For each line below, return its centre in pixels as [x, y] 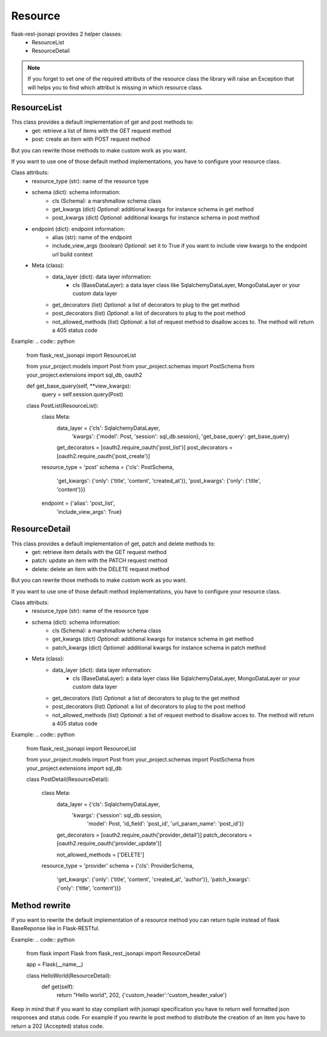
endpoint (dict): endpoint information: [78, 229]
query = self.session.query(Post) [82, 394]
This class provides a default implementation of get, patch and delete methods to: [113, 544]
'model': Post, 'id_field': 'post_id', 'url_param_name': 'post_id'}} [166, 824]
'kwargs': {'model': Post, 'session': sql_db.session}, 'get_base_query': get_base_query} [181, 436]
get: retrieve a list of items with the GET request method [101, 130]
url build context [73, 254]
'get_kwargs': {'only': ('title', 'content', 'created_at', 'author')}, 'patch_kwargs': [154, 879]
